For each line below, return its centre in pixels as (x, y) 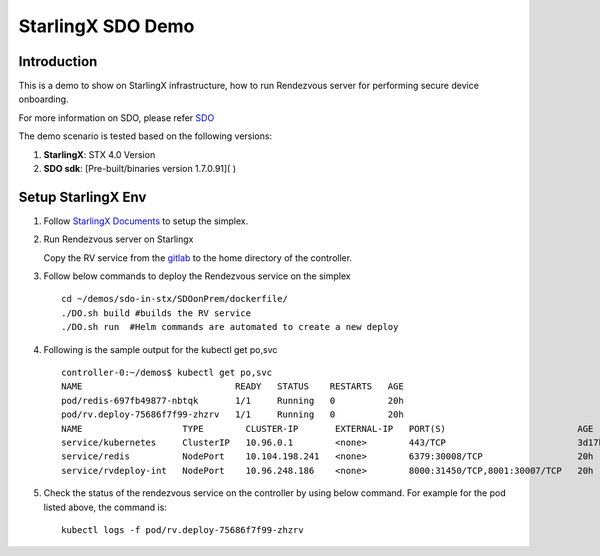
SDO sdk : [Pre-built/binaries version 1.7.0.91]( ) (140, 169)
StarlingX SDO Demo (106, 26)
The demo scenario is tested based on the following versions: (145, 136)
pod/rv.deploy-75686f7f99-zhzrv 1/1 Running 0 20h (232, 414)
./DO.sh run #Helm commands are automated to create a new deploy (230, 327)
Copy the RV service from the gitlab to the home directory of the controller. (198, 257)
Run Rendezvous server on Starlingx (118, 239)
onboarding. (43, 99)
